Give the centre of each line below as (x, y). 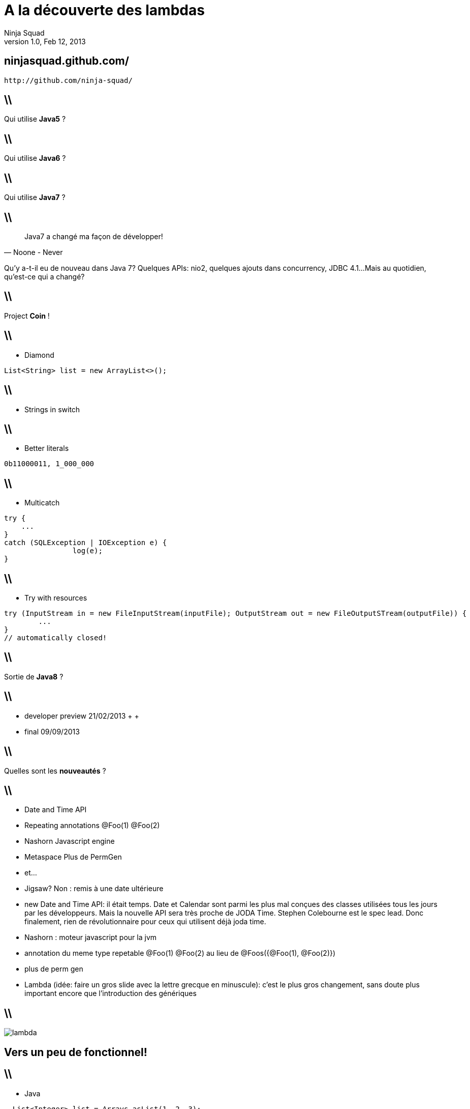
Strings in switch (52, 409)
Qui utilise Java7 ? (35, 197)
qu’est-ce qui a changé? (44, 276)
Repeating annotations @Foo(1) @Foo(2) (92, 826)
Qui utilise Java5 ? (35, 119)
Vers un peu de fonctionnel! (76, 1052)
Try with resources (56, 598)
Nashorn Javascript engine (70, 841)
